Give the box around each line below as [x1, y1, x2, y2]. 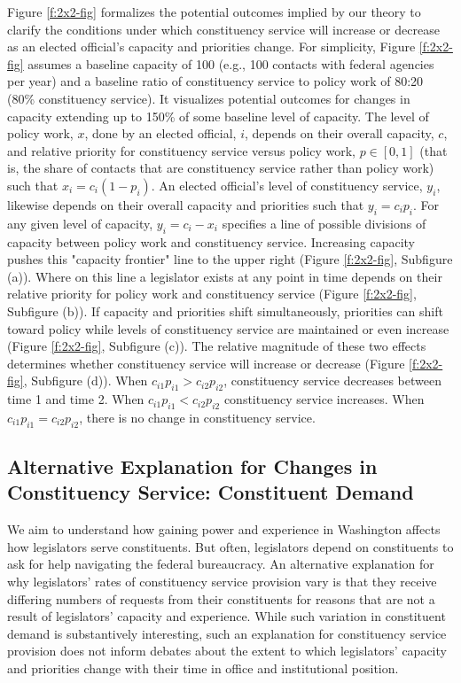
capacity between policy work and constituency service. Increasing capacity [7, 232, 415, 251]
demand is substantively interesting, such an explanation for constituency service [7, 624, 447, 642]
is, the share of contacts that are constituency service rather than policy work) [7, 159, 434, 177]
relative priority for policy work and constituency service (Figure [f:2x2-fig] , [7, 284, 417, 303]
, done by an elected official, [84, 124, 237, 143]
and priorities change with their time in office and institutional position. [7, 659, 399, 678]
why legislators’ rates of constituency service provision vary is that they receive [7, 572, 437, 591]
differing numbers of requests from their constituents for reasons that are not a [7, 589, 435, 608]
